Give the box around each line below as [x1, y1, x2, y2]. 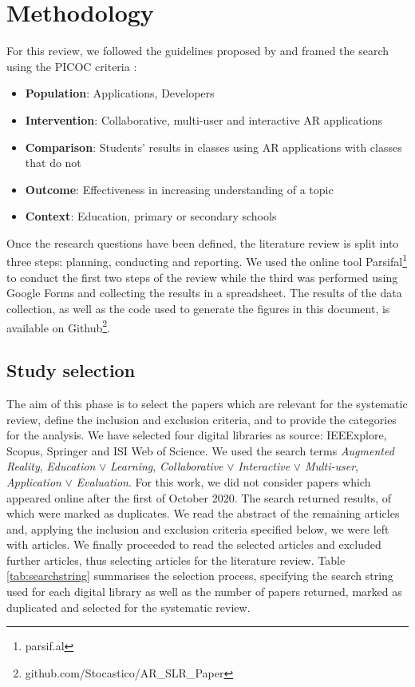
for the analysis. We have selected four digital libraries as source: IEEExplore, [6, 427, 387, 443]
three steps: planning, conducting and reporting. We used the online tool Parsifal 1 [6, 251, 408, 270]
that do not [25, 154, 81, 171]
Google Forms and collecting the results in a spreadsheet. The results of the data [6, 284, 402, 301]
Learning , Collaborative [109, 458, 223, 475]
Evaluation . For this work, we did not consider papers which [76, 473, 371, 490]
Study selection [6, 358, 136, 383]
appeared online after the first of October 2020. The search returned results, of [6, 489, 392, 506]
